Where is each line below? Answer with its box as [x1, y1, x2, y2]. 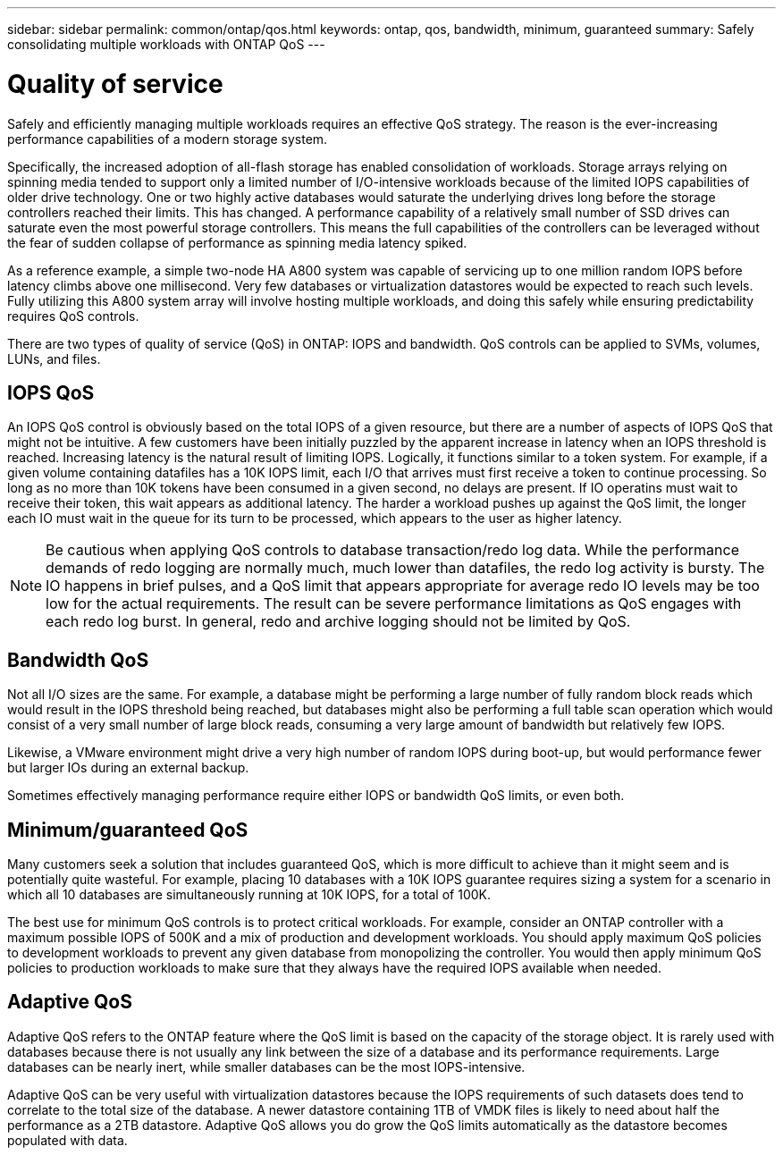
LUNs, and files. [7, 350, 101, 367]
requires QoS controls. [7, 308, 139, 324]
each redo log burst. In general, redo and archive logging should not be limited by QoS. [46, 612, 631, 631]
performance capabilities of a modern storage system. [7, 131, 328, 147]
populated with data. [7, 1132, 128, 1148]
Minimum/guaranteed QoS [7, 818, 248, 841]
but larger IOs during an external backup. [7, 760, 249, 776]
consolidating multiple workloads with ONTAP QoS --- [7, 37, 325, 52]
